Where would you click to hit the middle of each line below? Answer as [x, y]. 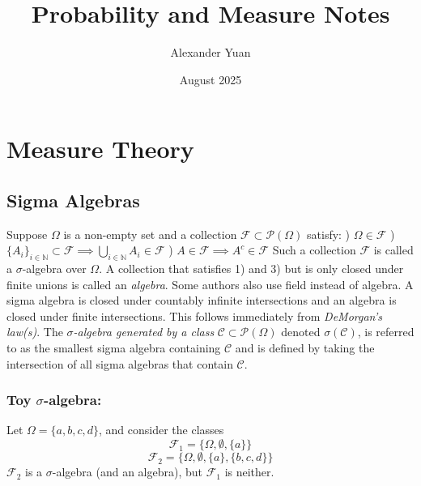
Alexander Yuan [210, 52]
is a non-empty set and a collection [150, 234]
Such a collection [314, 250]
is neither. [249, 472]
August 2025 [210, 79]
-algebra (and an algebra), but [127, 472]
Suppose [27, 234]
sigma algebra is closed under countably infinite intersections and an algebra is [202, 300]
